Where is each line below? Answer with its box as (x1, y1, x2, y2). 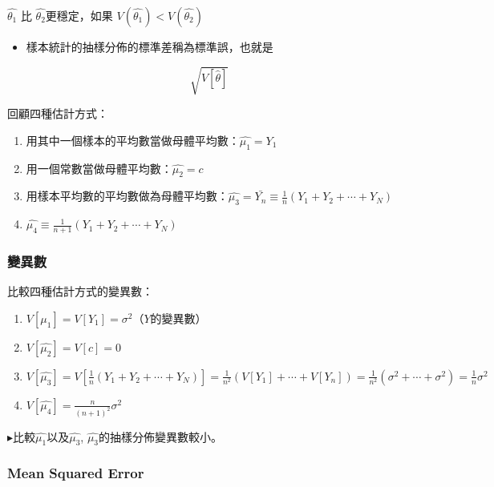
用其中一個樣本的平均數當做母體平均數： (26, 131, 240, 148)
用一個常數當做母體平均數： (26, 159, 172, 176)
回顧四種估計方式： (7, 105, 108, 122)
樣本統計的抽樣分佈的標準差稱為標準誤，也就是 (26, 38, 273, 54)
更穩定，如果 (45, 7, 113, 23)
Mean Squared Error (7, 463, 144, 483)
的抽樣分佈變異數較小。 (99, 428, 223, 445)
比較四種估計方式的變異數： (7, 283, 153, 300)
